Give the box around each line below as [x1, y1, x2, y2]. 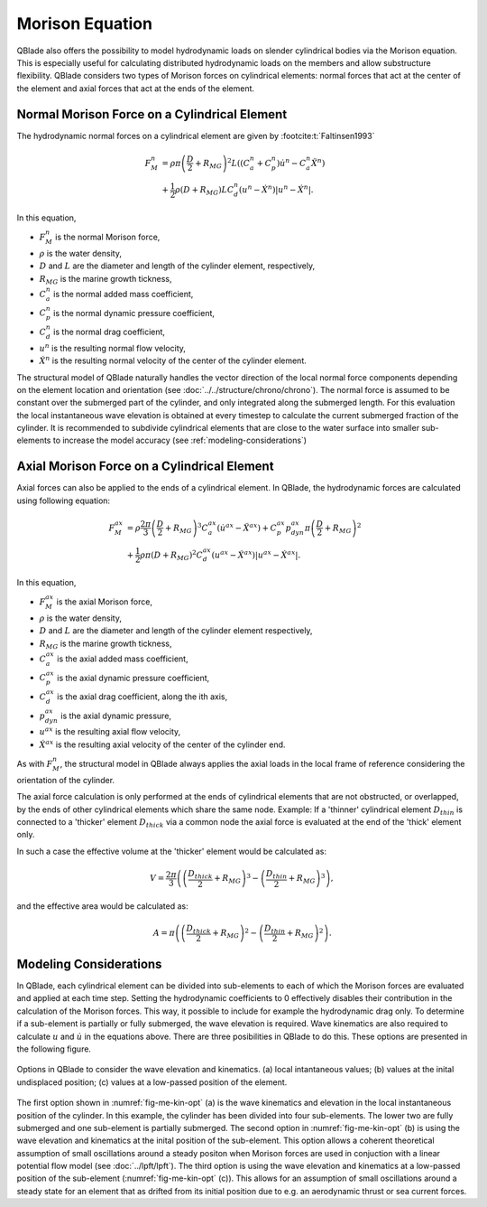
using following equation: [16, 495, 111, 506]
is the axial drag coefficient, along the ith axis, [57, 691, 228, 702]
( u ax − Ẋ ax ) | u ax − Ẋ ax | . [211, 547, 301, 560]
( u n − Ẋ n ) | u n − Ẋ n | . [239, 183, 315, 195]
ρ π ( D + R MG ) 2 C [140, 547, 203, 562]
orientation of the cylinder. [16, 774, 115, 785]
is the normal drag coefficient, [52, 326, 166, 337]
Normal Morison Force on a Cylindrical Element [16, 107, 288, 122]
